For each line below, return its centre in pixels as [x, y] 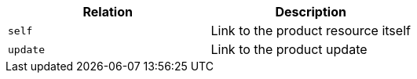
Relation [108, 12]
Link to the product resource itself [311, 31]
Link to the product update [289, 49]
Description [311, 12]
